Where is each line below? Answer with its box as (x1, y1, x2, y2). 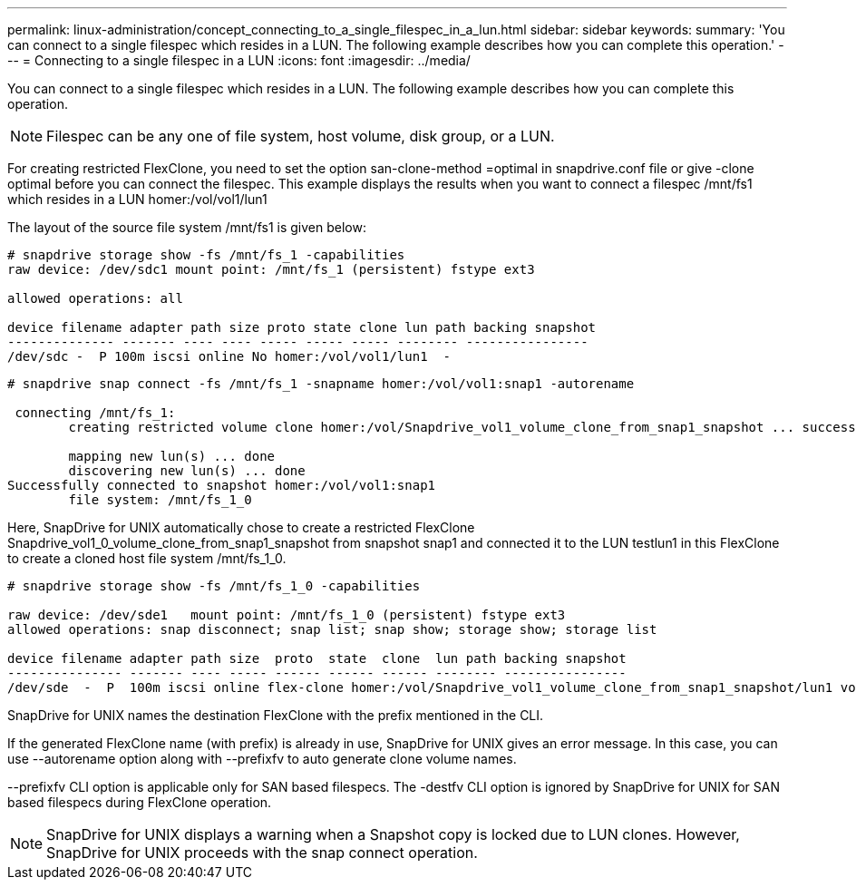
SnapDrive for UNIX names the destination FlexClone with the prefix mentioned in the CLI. (7, 707, 544, 723)
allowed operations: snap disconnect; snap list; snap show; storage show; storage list (7, 622, 657, 637)
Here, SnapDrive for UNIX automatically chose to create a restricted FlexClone (7, 520, 475, 535)
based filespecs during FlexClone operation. (7, 794, 272, 810)
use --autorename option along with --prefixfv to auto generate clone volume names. (7, 751, 517, 766)
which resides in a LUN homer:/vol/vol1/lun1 (7, 191, 267, 207)
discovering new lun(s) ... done (68, 463, 306, 478)
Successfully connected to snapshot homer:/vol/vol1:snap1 (7, 478, 436, 492)
